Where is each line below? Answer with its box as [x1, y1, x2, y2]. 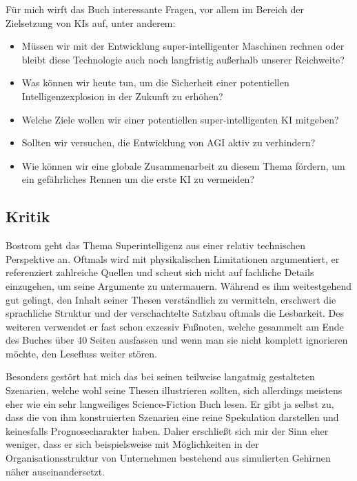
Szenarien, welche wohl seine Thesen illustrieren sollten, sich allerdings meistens [6, 383, 343, 397]
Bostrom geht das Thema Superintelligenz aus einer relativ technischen [6, 238, 306, 253]
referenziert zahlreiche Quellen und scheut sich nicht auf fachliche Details [6, 265, 314, 279]
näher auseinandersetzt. [6, 464, 105, 478]
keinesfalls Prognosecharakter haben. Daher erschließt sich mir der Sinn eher [6, 423, 329, 438]
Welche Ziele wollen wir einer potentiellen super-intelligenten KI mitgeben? [21, 112, 339, 126]
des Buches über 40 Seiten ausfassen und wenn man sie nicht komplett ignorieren [6, 333, 348, 347]
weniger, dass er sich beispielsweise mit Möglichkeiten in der [6, 437, 259, 451]
